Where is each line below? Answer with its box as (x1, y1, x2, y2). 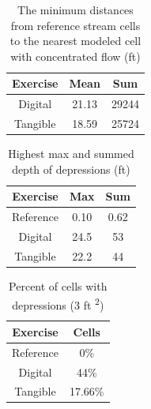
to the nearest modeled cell (9, 32, 142, 49)
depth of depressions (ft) (12, 160, 130, 177)
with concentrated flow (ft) (10, 47, 141, 64)
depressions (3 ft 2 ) (12, 294, 104, 313)
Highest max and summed (8, 145, 134, 162)
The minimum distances (17, 2, 134, 17)
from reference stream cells (10, 17, 141, 33)
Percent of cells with (9, 277, 108, 294)
